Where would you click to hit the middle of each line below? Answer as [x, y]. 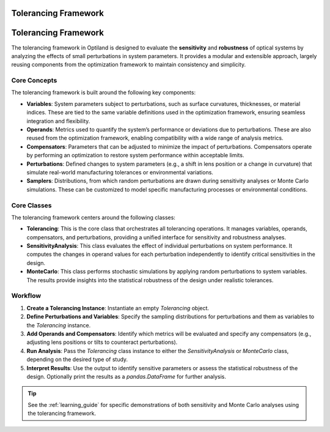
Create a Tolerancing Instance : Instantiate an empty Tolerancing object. [118, 308]
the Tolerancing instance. [59, 325]
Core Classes [31, 205]
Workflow [26, 296]
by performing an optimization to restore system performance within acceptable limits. [135, 155]
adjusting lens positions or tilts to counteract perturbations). [102, 342]
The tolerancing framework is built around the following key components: [103, 92]
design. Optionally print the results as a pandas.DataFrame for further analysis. [126, 376]
